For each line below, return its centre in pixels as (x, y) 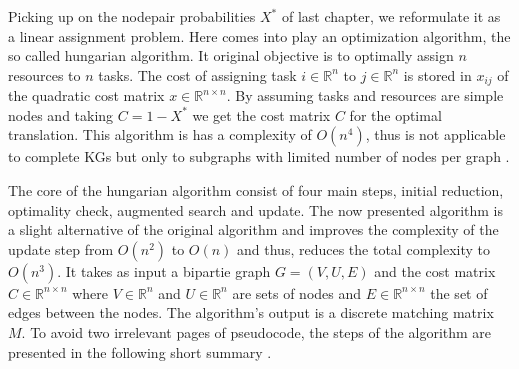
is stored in (437, 74)
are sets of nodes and (297, 292)
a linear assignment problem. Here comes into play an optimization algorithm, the (259, 35)
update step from (61, 248)
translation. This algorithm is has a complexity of (160, 134)
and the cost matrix (435, 270)
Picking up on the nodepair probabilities (132, 16)
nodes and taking (61, 114)
